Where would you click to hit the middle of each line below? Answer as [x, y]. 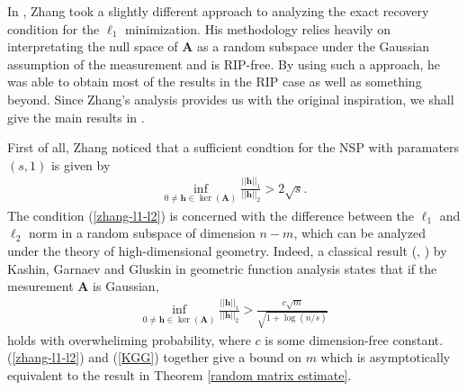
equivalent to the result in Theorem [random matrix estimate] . [180, 375]
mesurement [40, 286]
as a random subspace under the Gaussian [314, 46]
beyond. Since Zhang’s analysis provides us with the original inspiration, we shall [231, 99]
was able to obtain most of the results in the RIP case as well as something [215, 82]
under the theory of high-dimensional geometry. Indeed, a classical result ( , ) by [227, 251]
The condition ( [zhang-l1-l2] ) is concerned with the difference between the [211, 215]
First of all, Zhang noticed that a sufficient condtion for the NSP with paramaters [233, 147]
